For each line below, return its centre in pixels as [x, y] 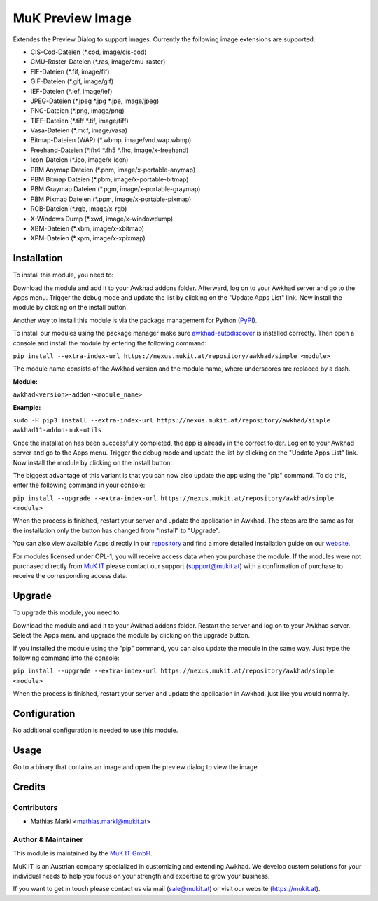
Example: [27, 407]
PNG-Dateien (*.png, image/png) [78, 111]
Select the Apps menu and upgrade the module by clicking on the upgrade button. [132, 635]
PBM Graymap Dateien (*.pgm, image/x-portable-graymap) [115, 189]
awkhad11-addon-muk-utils [57, 430]
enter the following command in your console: [79, 485]
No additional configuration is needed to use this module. [96, 730]
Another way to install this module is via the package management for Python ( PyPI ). [135, 320]
